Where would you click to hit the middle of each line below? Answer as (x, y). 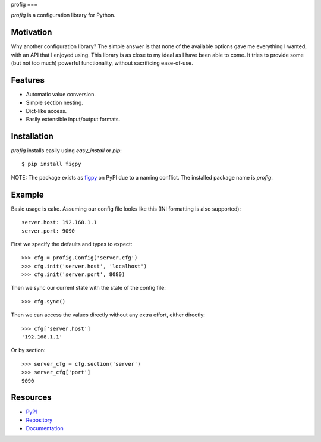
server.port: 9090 (48, 231)
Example (27, 194)
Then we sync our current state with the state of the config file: (88, 288)
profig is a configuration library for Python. (63, 15)
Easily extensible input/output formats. (73, 120)
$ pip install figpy (51, 164)
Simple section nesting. (54, 103)
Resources (31, 398)
